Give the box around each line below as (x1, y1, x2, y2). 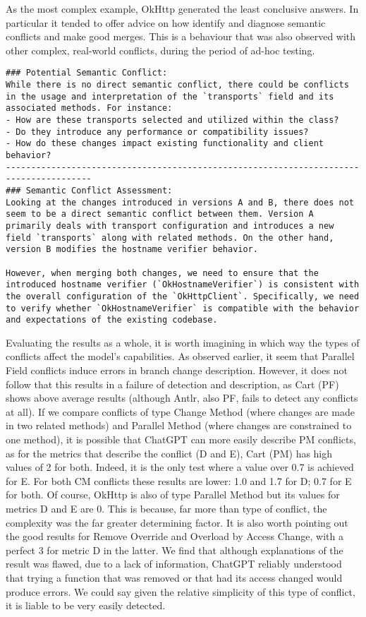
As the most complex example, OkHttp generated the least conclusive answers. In (6, 1, 359, 16)
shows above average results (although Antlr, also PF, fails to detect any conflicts (6, 390, 358, 405)
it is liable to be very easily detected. (6, 598, 166, 613)
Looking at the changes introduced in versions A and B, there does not (6, 197, 354, 208)
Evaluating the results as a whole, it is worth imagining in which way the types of (6, 335, 360, 349)
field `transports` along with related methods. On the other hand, (6, 232, 334, 243)
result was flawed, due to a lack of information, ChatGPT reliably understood (6, 556, 342, 571)
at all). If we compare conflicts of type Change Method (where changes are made (6, 404, 355, 419)
